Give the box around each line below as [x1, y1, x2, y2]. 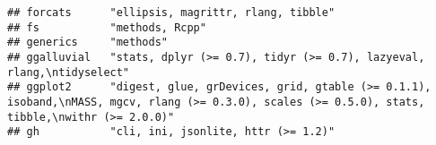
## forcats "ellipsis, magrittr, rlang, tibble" [7, 6, 336, 19]
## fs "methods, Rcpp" [7, 21, 206, 34]
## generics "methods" [7, 36, 168, 49]
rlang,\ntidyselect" [7, 65, 130, 79]
